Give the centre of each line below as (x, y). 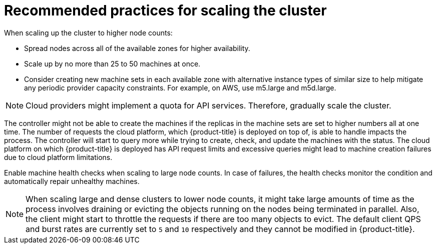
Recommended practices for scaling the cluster (165, 10)
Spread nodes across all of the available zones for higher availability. (137, 48)
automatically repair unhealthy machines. (72, 181)
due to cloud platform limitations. (58, 157)
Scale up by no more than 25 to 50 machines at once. (112, 63)
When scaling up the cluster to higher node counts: (88, 32)
